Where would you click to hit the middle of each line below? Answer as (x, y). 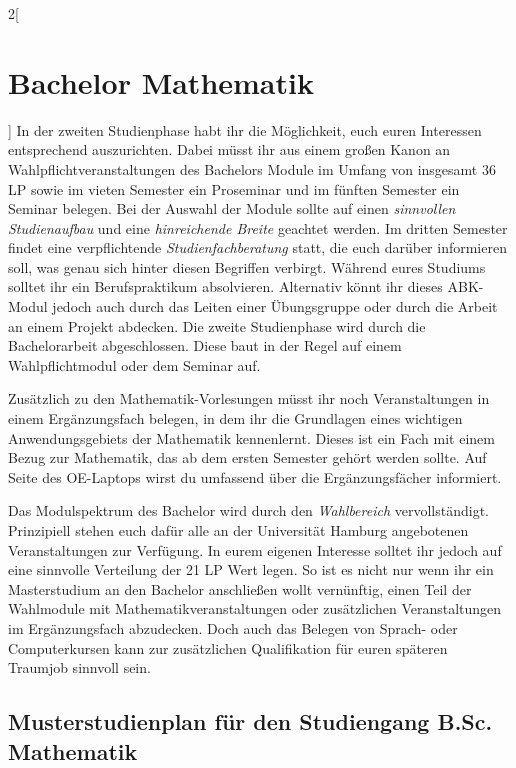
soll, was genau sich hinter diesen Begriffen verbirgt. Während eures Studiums (247, 266)
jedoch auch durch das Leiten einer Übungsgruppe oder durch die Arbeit (275, 306)
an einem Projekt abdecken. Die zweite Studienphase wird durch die (217, 325)
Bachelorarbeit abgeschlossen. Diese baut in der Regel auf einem (205, 345)
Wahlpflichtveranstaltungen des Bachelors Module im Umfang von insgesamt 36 (252, 168)
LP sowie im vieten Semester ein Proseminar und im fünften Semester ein (234, 188)
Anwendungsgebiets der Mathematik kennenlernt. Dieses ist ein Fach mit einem (251, 437)
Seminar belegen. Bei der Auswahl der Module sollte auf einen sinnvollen (232, 208)
